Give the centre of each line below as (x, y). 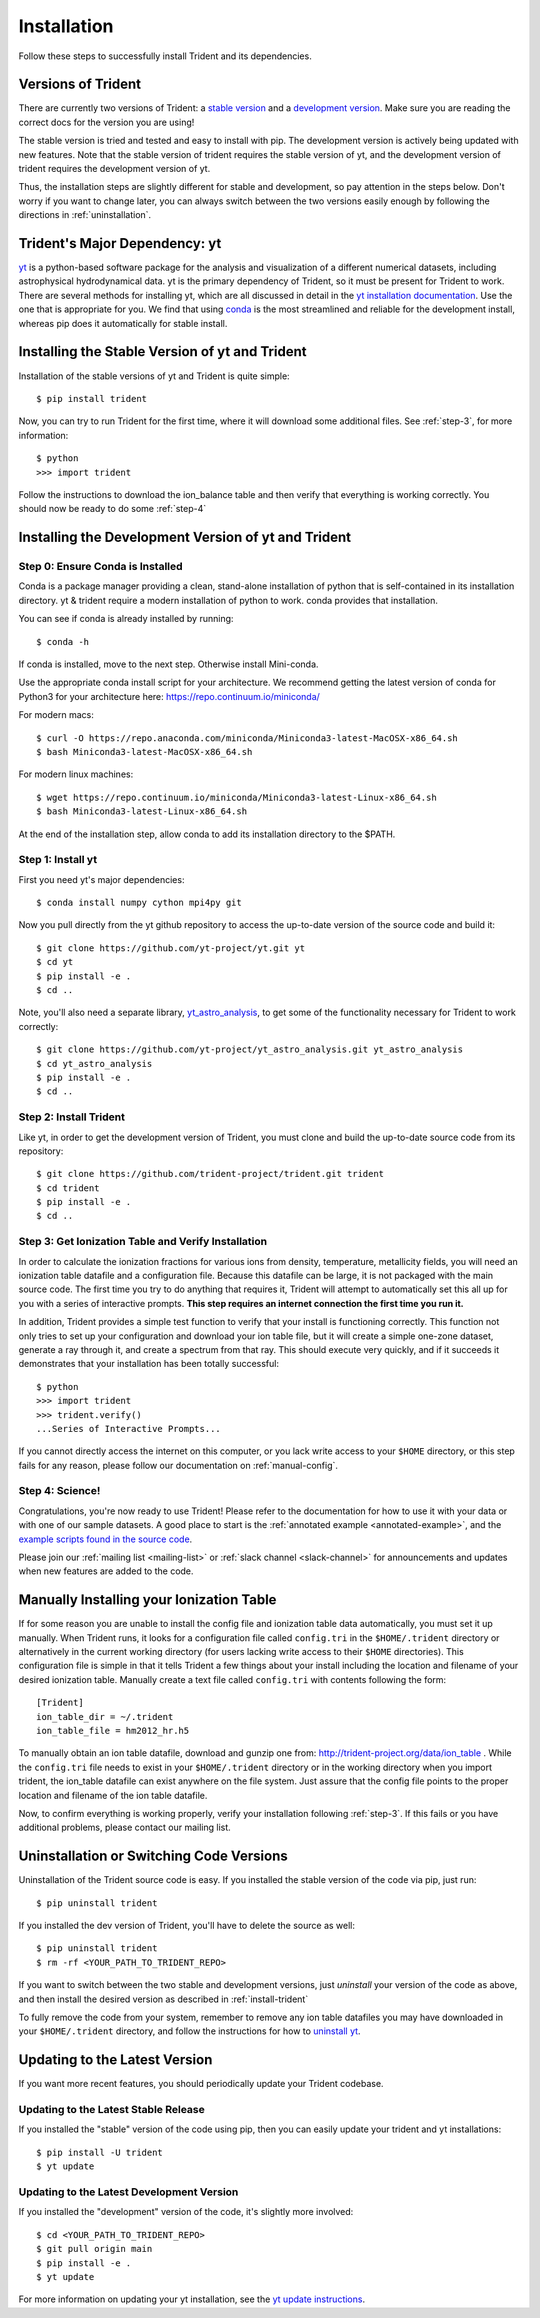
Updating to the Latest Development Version (128, 2192)
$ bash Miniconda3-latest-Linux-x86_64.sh (142, 811)
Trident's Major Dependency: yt (120, 243)
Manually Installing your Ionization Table (147, 1600)
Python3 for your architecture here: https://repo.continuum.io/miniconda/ (169, 696)
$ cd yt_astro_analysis (94, 1063)
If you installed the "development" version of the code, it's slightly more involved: (186, 2212)
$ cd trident (68, 1188)
